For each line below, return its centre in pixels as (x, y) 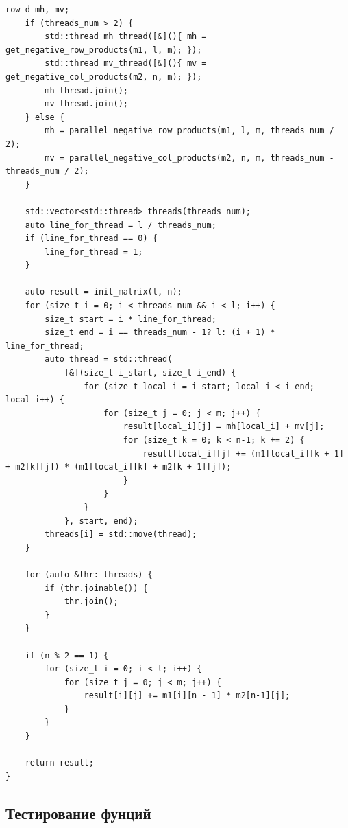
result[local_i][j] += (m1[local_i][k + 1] (243, 453)
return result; (59, 763)
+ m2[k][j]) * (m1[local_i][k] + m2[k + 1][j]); (119, 467)
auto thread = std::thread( (109, 359)
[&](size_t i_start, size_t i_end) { (150, 373)
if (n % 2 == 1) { (67, 655)
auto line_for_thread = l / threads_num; (121, 225)
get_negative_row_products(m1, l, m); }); (104, 50)
